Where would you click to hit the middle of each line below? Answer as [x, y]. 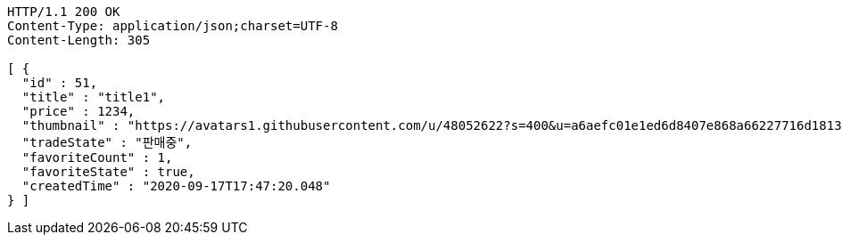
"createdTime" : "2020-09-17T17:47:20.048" [176, 186]
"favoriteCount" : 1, [97, 157]
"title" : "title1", [94, 97]
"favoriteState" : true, [108, 172]
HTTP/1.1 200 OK [64, 12]
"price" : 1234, [78, 111]
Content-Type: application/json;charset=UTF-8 [173, 26]
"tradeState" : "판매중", [107, 142]
